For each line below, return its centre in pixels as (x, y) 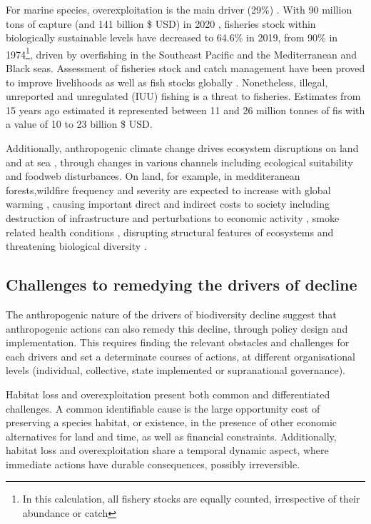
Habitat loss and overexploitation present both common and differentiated (168, 394)
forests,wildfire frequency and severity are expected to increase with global (168, 190)
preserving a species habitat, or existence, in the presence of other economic (172, 422)
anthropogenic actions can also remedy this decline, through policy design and (177, 328)
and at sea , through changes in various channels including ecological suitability (179, 162)
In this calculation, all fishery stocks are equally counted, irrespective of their (191, 499)
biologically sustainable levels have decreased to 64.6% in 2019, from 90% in (172, 37)
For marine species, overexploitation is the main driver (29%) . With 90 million (179, 9)
